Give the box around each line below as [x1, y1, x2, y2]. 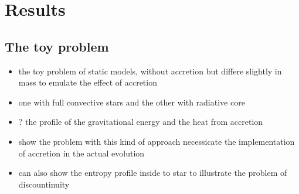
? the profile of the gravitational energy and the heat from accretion [18, 115, 263, 128]
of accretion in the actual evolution [18, 147, 145, 159]
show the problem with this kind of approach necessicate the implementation [18, 135, 295, 147]
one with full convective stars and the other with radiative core [18, 96, 245, 108]
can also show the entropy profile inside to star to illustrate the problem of [18, 166, 287, 179]
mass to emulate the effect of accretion [18, 76, 157, 89]
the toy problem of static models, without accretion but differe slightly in [18, 64, 282, 77]
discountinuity [18, 178, 70, 190]
